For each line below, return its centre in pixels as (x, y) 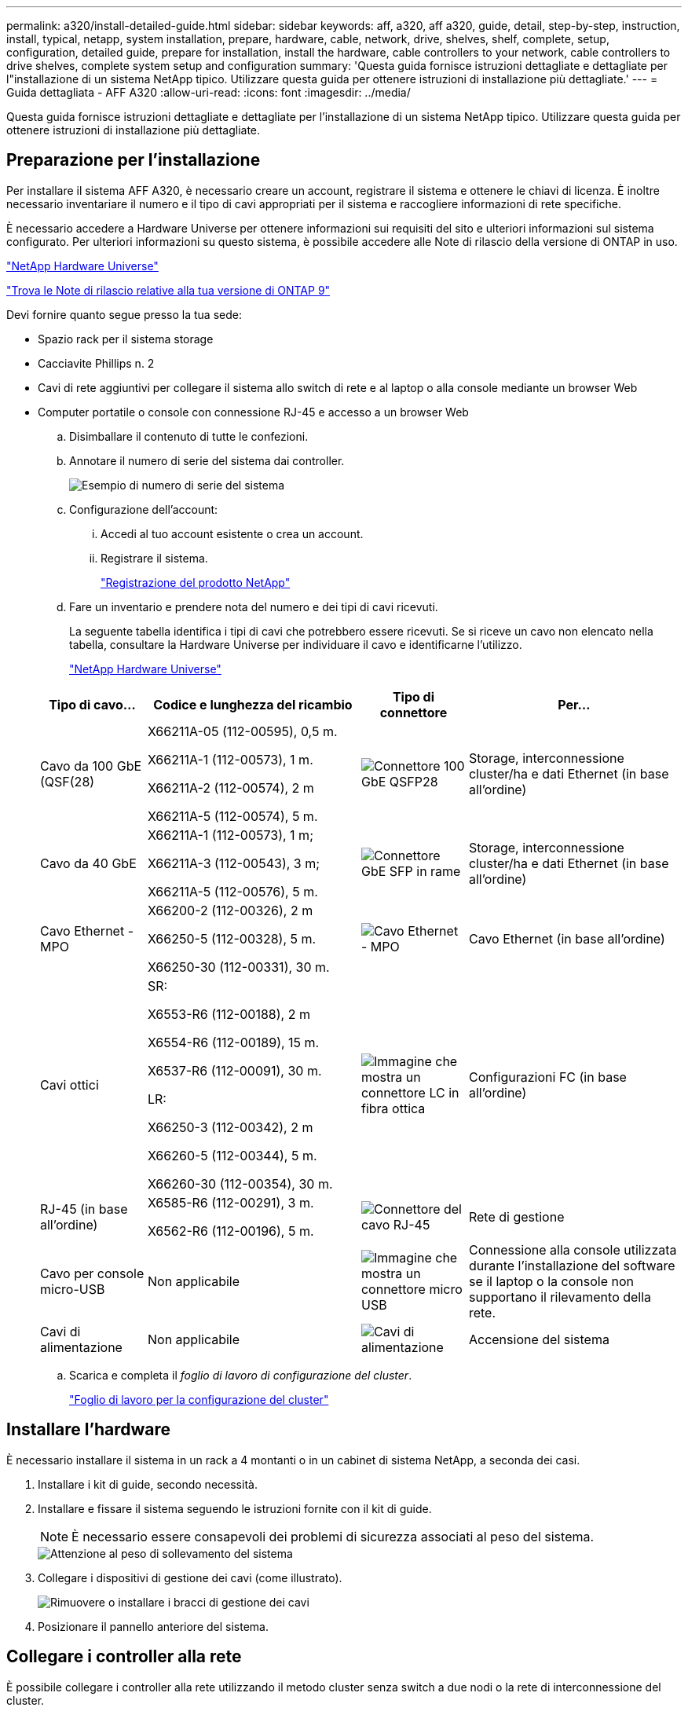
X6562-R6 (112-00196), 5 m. (231, 1231)
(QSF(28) (68, 781)
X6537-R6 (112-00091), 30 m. (234, 1070)
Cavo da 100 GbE (91, 766)
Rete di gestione (516, 1216)
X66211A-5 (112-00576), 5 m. (232, 891)
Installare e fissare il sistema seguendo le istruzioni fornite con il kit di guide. (235, 1508)
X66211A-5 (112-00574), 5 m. (232, 816)
